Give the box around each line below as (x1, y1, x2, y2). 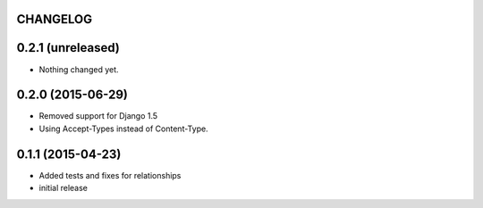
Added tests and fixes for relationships (38, 170, 182, 180)
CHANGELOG (16, 12, 93, 27)
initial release (38, 183, 89, 194)
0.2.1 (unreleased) (16, 40, 120, 55)
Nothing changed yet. (38, 63, 120, 75)
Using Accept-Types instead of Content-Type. (38, 123, 209, 134)
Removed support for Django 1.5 (38, 111, 158, 121)
